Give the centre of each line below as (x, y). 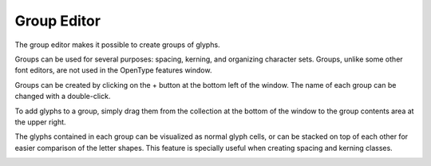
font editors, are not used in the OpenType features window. (113, 70)
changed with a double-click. (63, 97)
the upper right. (41, 122)
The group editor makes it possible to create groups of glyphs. (117, 45)
